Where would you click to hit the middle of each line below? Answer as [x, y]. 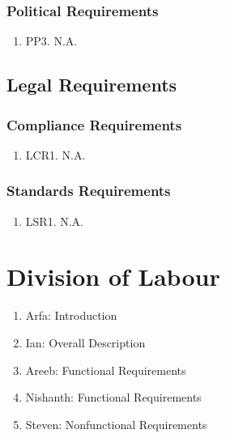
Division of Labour [113, 276]
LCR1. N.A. [55, 154]
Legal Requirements [92, 85]
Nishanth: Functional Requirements [113, 397]
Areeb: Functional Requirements [106, 370]
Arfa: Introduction [71, 315]
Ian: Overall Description [85, 342]
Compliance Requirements [94, 124]
